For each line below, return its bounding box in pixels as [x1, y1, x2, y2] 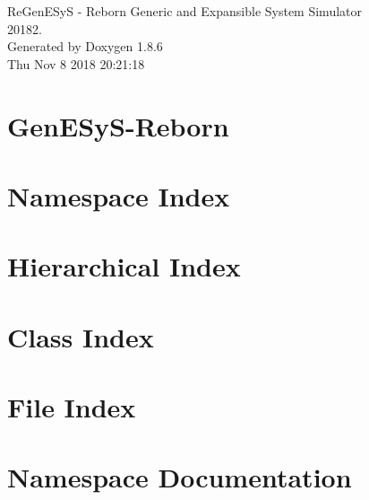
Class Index [7, 318, 154, 355]
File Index [7, 389, 136, 425]
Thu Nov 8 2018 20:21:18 [7, 54, 145, 73]
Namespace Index [7, 177, 230, 214]
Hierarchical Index [7, 248, 241, 285]
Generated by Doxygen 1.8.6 [7, 37, 163, 56]
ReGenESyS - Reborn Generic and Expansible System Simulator [7, 2, 363, 20]
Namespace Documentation [7, 459, 352, 496]
